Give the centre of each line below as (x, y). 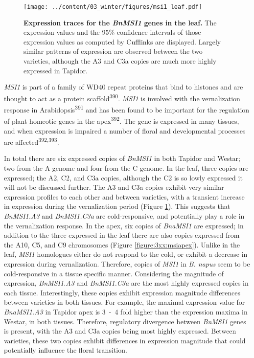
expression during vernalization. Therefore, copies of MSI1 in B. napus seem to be (127, 263)
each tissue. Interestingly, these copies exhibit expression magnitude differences (122, 292)
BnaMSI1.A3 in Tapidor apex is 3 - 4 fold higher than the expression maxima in (126, 311)
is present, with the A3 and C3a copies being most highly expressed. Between (120, 331)
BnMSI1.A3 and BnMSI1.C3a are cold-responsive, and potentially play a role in (124, 215)
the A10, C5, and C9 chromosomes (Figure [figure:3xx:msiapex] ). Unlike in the (122, 244)
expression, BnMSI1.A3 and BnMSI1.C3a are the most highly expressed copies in (126, 283)
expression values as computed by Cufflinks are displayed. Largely (122, 41)
